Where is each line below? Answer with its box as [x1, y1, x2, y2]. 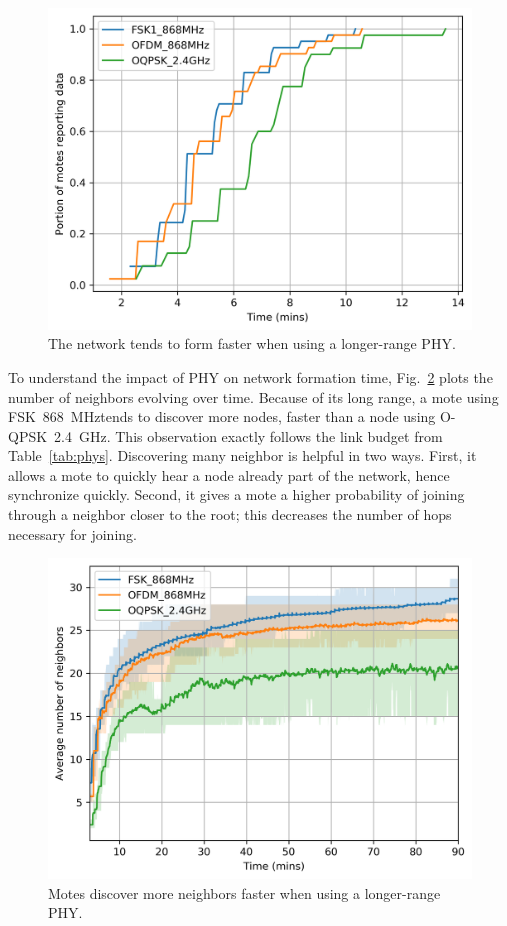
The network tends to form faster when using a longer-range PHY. [48, 333, 456, 354]
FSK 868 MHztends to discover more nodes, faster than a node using [8, 406, 436, 427]
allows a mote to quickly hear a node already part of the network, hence [8, 464, 450, 485]
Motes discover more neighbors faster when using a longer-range [48, 882, 441, 903]
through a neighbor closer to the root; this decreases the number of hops [8, 504, 452, 525]
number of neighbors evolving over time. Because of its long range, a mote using [8, 386, 499, 407]
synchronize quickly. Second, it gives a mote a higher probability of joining [8, 484, 465, 505]
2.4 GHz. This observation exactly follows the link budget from [54, 425, 443, 446]
